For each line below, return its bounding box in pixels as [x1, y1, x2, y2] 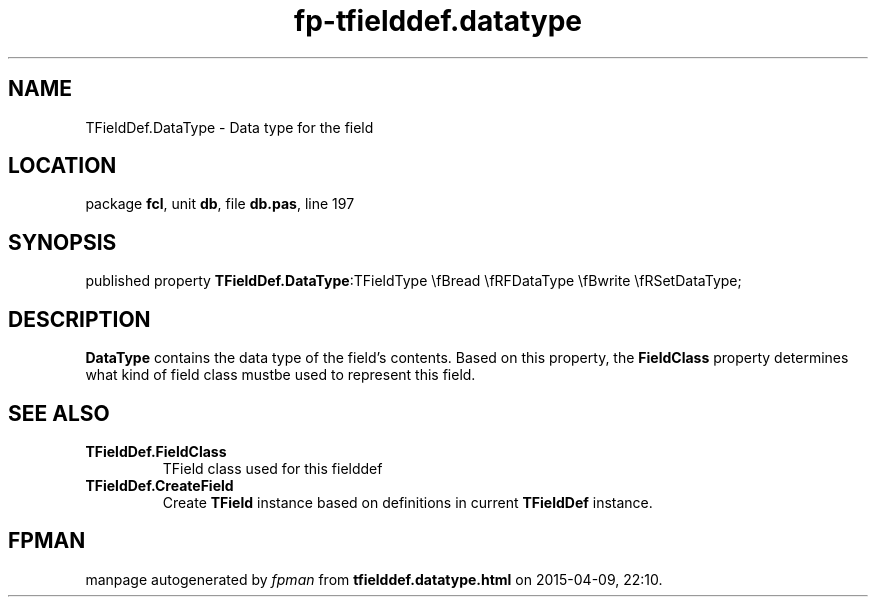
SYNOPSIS [8, 229, 117, 255]
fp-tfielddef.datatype [294, 4, 582, 38]
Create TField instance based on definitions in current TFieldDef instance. [162, 493, 653, 511]
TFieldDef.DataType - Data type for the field [85, 118, 374, 136]
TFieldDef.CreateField [85, 476, 234, 494]
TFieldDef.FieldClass [85, 442, 227, 460]
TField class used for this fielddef [162, 459, 383, 477]
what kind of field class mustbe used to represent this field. [85, 366, 476, 384]
